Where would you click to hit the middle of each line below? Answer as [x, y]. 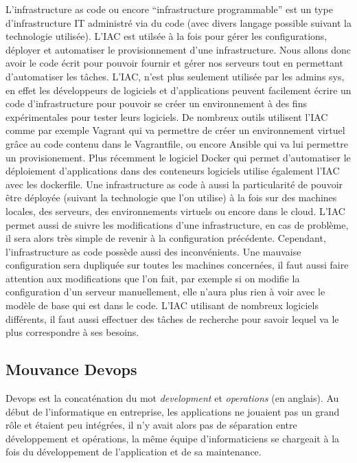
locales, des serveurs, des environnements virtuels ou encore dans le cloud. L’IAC [175, 211]
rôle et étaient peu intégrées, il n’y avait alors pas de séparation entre [151, 425]
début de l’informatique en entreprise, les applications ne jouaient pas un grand [173, 411]
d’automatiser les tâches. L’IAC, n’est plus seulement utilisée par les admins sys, [175, 76]
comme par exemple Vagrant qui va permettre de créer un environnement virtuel [175, 130]
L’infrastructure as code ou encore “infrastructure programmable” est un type [169, 9]
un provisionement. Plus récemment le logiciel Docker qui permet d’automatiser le [178, 157]
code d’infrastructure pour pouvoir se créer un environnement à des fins [156, 103]
